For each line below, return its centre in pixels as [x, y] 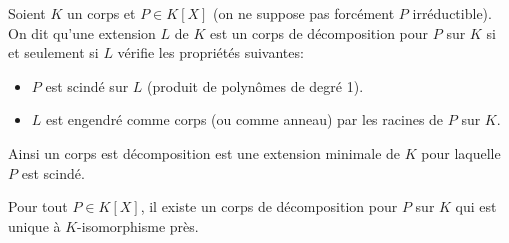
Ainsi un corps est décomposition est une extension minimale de [204, 152]
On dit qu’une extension [82, 32]
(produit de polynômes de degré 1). [255, 85]
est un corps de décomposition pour [319, 32]
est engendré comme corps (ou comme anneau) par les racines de [245, 119]
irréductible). [452, 13]
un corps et [101, 13]
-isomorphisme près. [138, 225]
